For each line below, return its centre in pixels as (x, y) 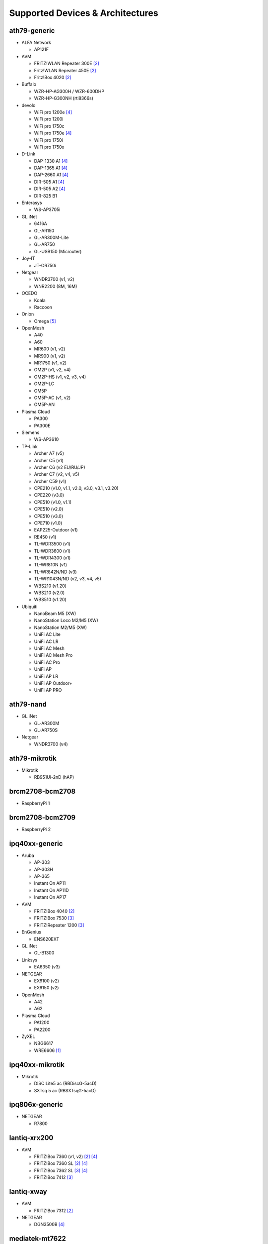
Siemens (31, 432)
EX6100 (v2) (47, 981)
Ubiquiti (30, 607)
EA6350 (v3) (47, 967)
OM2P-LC (44, 384)
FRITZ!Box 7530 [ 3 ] (54, 918)
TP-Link (30, 446)
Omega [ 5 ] (45, 321)
